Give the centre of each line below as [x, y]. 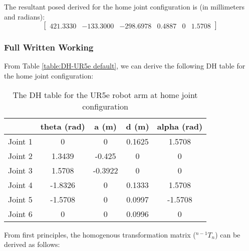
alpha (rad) [180, 126]
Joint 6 [20, 213]
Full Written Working [49, 47]
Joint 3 [20, 170]
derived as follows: [32, 244]
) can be [228, 234]
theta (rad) [63, 126]
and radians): [25, 16]
